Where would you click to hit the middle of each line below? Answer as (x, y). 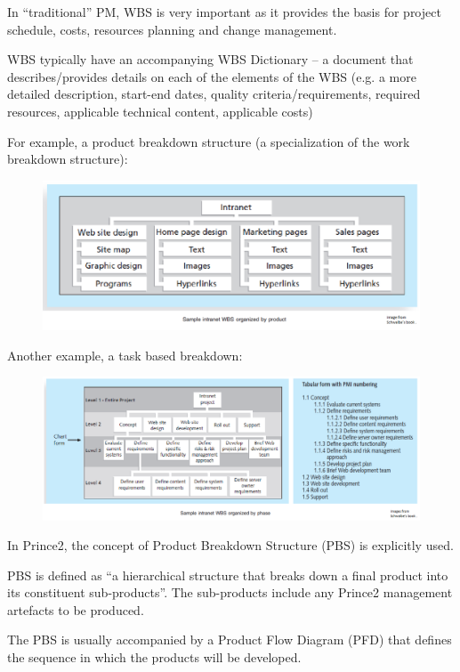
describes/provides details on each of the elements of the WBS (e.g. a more (212, 76)
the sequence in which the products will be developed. (154, 657)
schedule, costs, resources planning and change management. (172, 29)
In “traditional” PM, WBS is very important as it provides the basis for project (224, 12)
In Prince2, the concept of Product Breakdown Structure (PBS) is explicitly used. (230, 545)
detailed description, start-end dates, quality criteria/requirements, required (214, 94)
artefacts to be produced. (76, 609)
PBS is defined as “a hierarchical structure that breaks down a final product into (228, 575)
